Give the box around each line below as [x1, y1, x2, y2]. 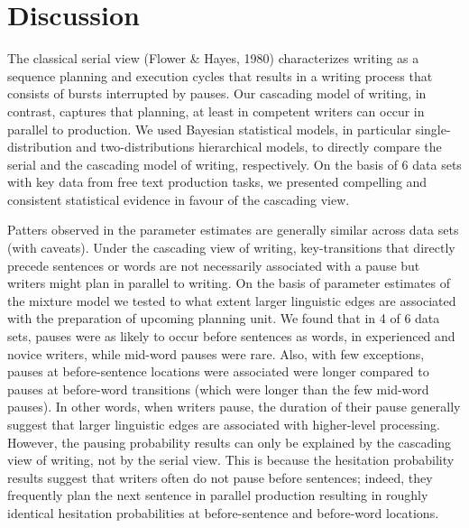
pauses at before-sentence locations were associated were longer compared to [7, 362, 429, 381]
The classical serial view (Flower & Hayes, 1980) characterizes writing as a [7, 49, 419, 68]
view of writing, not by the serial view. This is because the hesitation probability [7, 450, 455, 469]
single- [415, 119, 451, 138]
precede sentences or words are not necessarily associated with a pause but [7, 255, 420, 274]
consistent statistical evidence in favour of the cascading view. [7, 190, 350, 208]
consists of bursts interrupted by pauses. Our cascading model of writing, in [7, 84, 427, 103]
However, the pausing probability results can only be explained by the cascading [7, 432, 451, 451]
